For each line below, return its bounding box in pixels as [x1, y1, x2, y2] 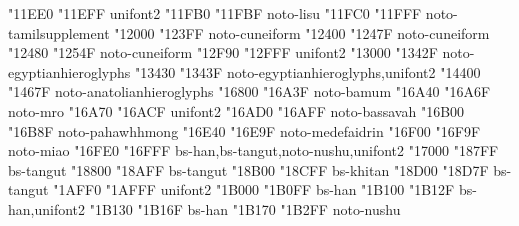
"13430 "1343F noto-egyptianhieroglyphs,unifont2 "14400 [134, 61, 481, 82]
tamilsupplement [8, 22, 110, 43]
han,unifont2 [8, 198, 86, 219]
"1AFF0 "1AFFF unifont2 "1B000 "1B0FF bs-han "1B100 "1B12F [53, 179, 455, 200]
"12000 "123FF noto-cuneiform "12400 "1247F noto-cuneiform [114, 22, 490, 43]
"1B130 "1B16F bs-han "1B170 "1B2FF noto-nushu [89, 198, 401, 219]
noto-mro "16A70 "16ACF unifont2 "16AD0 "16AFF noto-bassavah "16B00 [8, 100, 465, 121]
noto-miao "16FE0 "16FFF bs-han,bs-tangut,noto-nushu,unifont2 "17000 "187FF [8, 140, 499, 161]
